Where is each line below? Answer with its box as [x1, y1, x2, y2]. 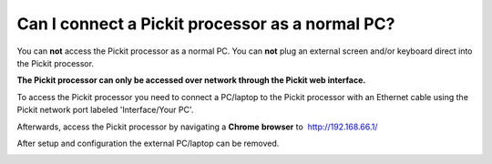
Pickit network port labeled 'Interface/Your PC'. [16, 105, 194, 116]
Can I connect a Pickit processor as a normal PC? [16, 14, 395, 34]
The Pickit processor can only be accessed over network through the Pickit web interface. [16, 75, 366, 86]
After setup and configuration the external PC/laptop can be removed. [16, 138, 280, 149]
